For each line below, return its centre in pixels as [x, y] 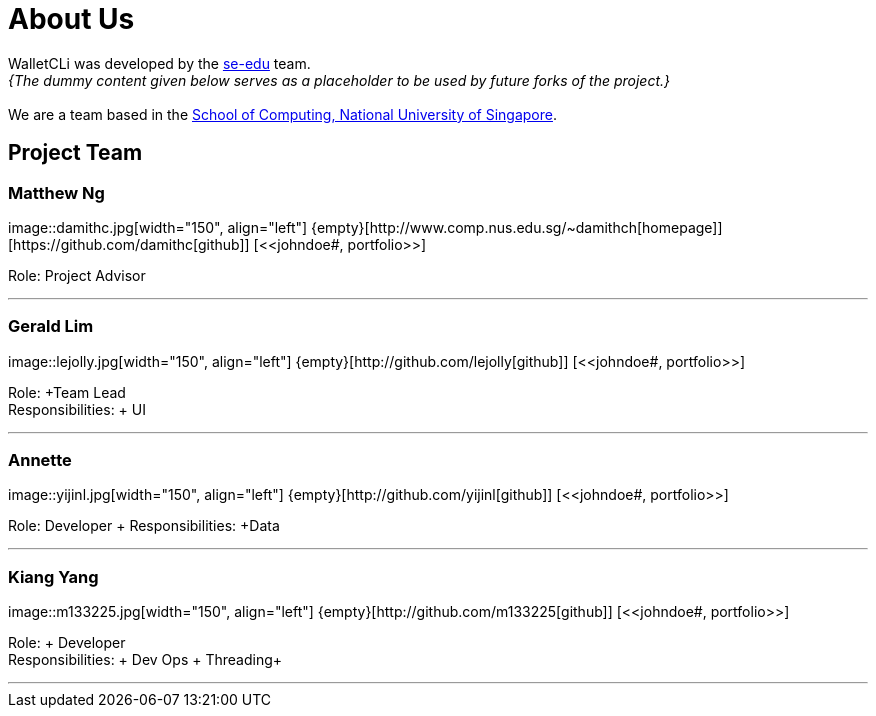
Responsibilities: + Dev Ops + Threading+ [145, 660]
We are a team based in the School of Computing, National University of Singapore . [283, 114]
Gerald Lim [51, 326]
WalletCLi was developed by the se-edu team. [159, 63]
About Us [71, 19]
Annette [40, 460]
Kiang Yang [53, 576]
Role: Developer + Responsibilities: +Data [144, 526]
